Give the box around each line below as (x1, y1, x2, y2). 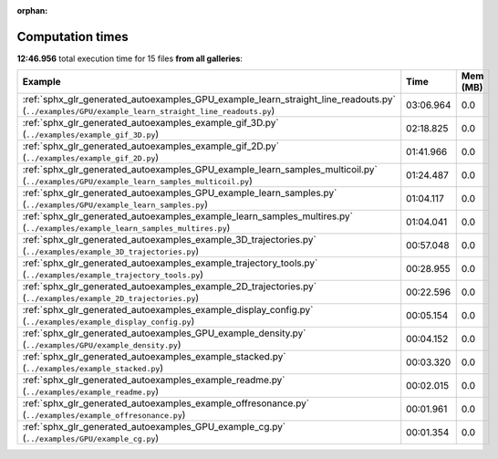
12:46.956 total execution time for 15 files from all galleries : (16, 53, 244, 64)
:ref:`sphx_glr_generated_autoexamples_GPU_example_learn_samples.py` (22, 187, 337, 200)
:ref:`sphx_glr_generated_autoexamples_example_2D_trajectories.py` (22, 280, 317, 293)
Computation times (16, 28, 129, 45)
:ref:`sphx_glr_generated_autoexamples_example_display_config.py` (22, 304, 314, 317)
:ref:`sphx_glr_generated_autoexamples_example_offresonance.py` (22, 397, 310, 410)
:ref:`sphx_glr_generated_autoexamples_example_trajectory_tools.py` (22, 256, 318, 269)
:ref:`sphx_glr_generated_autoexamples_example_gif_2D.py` (22, 140, 280, 152)
